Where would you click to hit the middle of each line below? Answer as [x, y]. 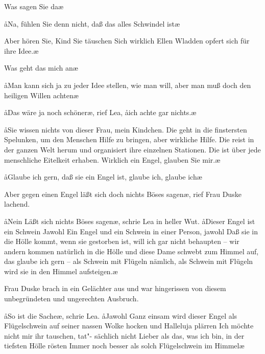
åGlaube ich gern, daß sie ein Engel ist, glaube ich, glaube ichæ [103, 177]
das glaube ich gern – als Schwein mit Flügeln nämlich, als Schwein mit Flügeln [129, 261]
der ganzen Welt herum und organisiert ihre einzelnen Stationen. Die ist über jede [132, 149]
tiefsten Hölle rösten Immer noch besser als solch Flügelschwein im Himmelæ [124, 346]
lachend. [17, 204]
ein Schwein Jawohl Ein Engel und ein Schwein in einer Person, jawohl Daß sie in [131, 231]
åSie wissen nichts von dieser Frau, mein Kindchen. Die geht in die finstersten [126, 129]
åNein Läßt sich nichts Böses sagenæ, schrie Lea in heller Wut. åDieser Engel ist [130, 221]
